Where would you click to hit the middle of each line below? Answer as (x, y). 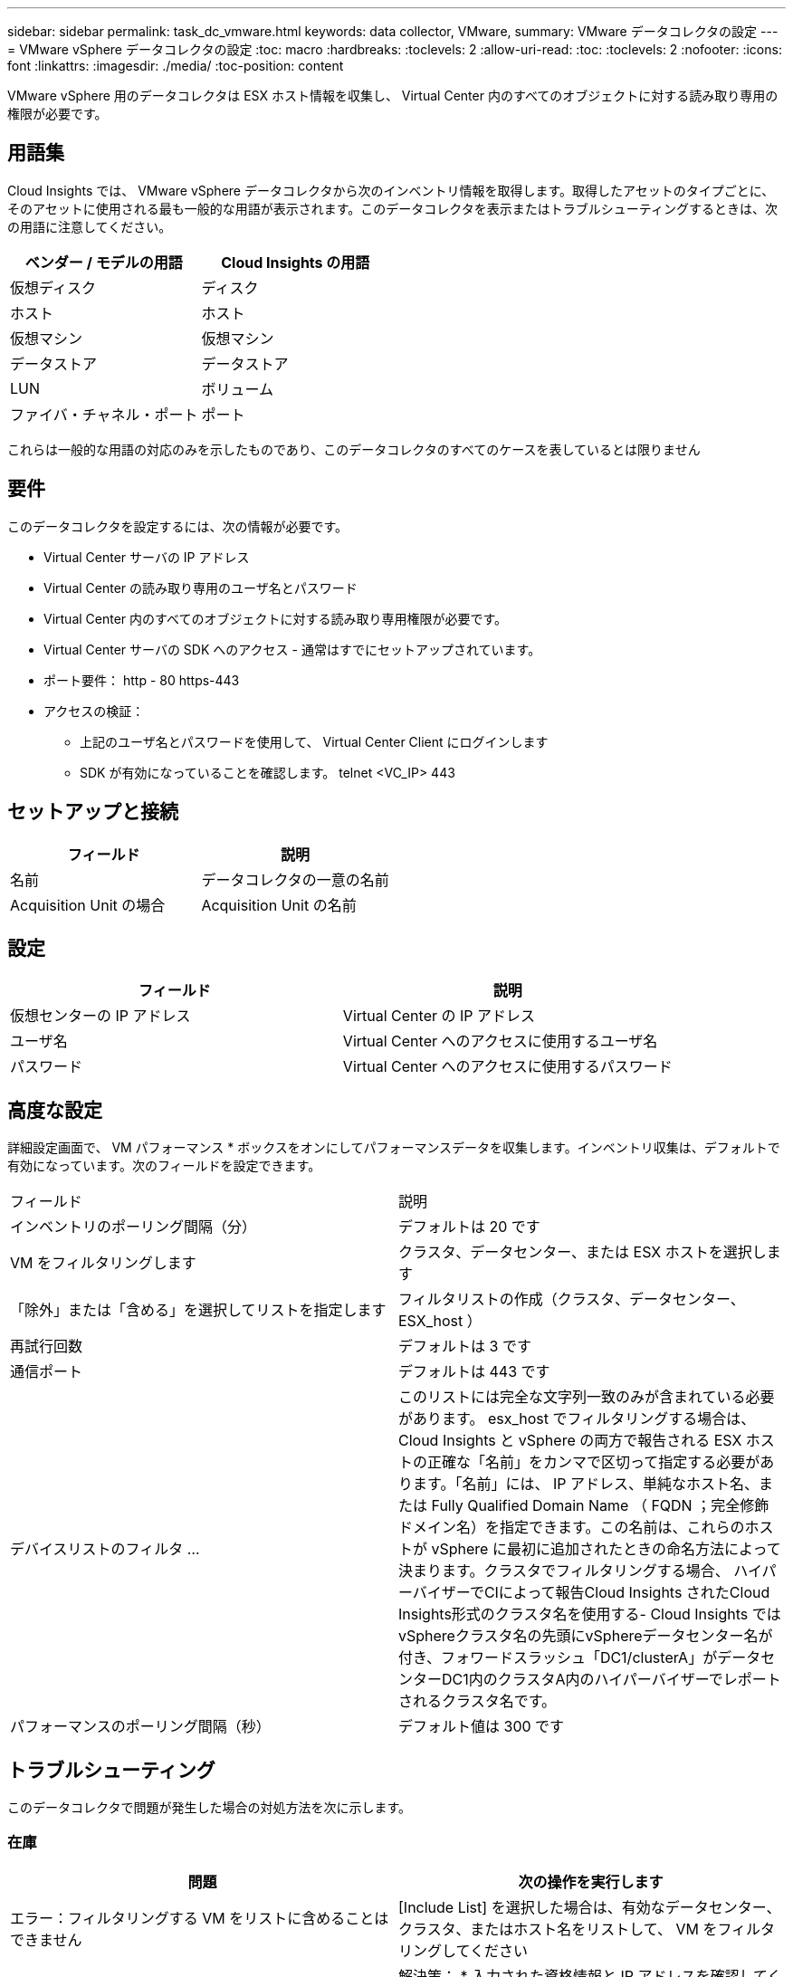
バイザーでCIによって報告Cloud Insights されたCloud (591, 1593)
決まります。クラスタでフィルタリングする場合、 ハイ (580, 1571)
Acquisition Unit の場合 (88, 905)
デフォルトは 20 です (469, 1227)
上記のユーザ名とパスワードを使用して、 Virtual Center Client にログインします (314, 741)
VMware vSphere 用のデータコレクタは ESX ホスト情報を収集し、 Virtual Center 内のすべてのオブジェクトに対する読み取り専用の (393, 96)
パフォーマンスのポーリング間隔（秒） (140, 1727)
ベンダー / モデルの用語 (104, 262)
